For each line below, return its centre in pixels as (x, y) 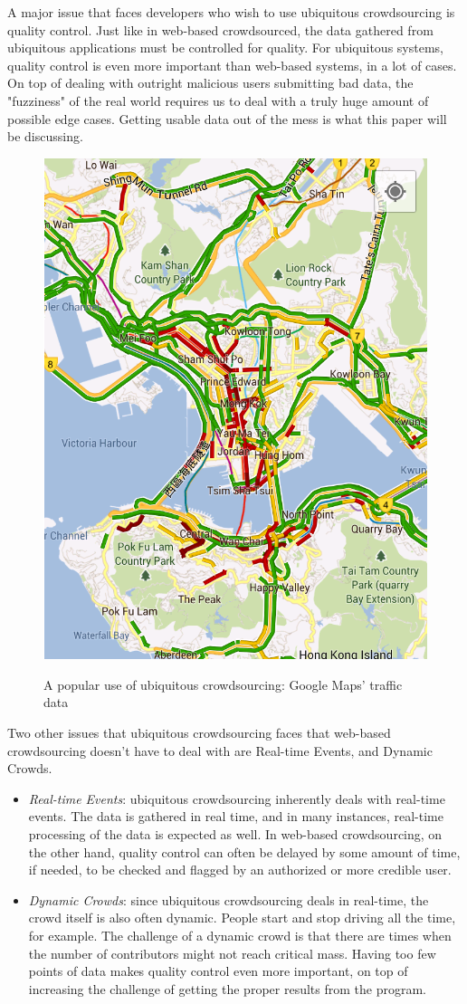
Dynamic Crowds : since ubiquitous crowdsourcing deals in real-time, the (229, 899)
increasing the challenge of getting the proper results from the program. (227, 988)
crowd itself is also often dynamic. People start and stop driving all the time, (242, 918)
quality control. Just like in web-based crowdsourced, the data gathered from (220, 29)
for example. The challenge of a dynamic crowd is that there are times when (240, 936)
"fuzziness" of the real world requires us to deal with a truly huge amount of (218, 100)
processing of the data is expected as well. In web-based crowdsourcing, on (235, 834)
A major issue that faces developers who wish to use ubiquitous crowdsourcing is (231, 12)
